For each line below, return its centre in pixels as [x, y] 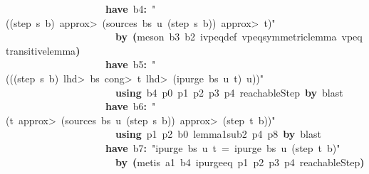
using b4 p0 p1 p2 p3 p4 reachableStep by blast [229, 92]
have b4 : [126, 9]
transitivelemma [41, 50]
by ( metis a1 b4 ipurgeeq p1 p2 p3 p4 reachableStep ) [240, 162]
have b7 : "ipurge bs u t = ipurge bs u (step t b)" [223, 147]
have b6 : [126, 106]
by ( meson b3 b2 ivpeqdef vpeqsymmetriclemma [226, 37]
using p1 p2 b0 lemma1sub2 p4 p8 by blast [218, 134]
